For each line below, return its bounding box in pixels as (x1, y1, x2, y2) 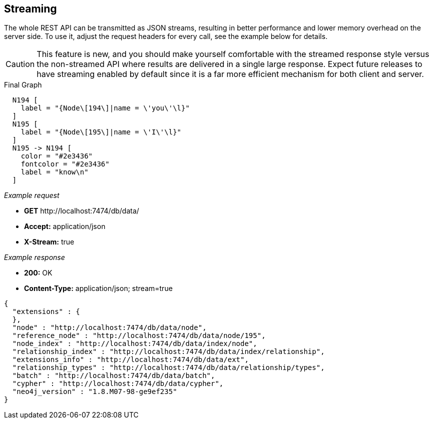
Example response (4, 253, 65, 262)
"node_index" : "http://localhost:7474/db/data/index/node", (12, 339, 257, 348)
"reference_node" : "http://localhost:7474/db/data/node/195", (12, 331, 266, 340)
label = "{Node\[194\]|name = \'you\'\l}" (21, 104, 190, 112)
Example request (4, 191, 60, 200)
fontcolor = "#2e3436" (21, 160, 110, 168)
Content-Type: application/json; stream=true (24, 284, 173, 293)
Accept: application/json (24, 222, 106, 231)
